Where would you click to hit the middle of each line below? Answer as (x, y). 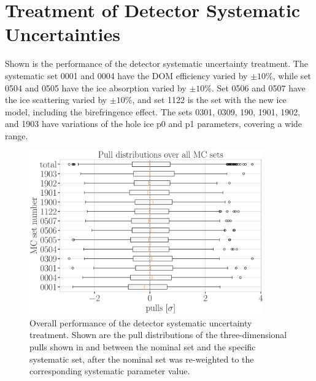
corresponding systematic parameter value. (110, 371)
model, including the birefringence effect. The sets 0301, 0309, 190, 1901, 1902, (153, 111)
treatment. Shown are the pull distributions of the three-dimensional (158, 335)
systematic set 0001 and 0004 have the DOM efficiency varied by (126, 75)
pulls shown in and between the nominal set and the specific (143, 347)
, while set (292, 75)
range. (17, 135)
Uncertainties (63, 34)
